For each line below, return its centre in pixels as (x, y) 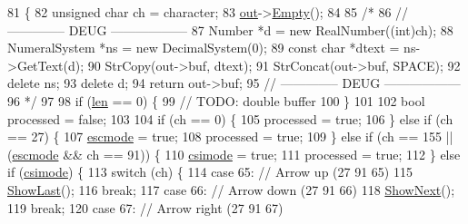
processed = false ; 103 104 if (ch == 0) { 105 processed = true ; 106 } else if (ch (230, 118)
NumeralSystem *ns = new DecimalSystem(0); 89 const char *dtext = (204, 48)
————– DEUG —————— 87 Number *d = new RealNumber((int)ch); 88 (230, 29)
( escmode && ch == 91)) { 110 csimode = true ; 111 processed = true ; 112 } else (234, 154)
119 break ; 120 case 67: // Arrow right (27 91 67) (145, 207)
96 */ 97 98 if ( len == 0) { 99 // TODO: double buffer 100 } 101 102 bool (216, 100)
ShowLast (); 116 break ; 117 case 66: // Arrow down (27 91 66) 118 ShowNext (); (231, 189)
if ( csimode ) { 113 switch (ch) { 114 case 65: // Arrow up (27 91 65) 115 (210, 172)
